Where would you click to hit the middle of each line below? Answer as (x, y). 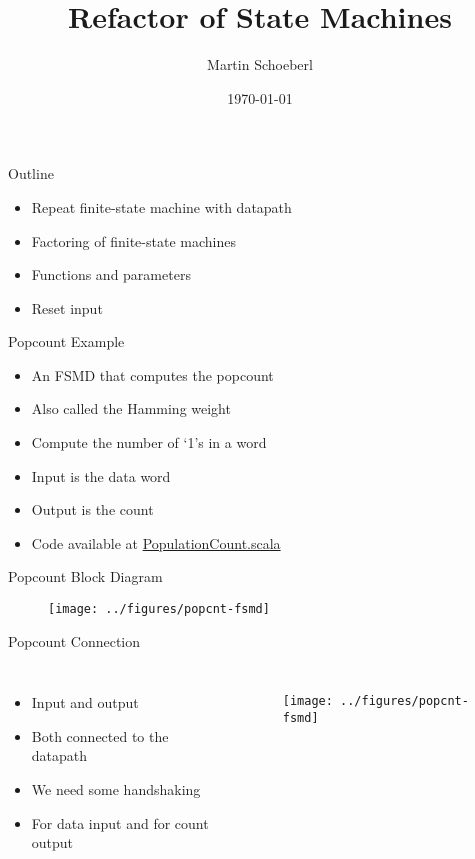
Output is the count (92, 509)
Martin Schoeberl (260, 64)
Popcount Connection (74, 640)
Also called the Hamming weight (131, 408)
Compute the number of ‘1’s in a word (149, 442)
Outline (31, 173)
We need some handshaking (116, 789)
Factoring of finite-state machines (133, 240)
